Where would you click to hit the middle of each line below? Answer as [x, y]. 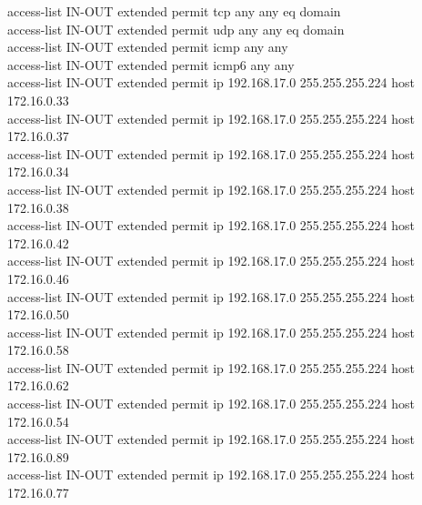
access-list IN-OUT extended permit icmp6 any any [151, 64]
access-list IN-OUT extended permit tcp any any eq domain [174, 11]
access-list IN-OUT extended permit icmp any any [148, 47]
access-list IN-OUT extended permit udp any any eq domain [176, 29]
